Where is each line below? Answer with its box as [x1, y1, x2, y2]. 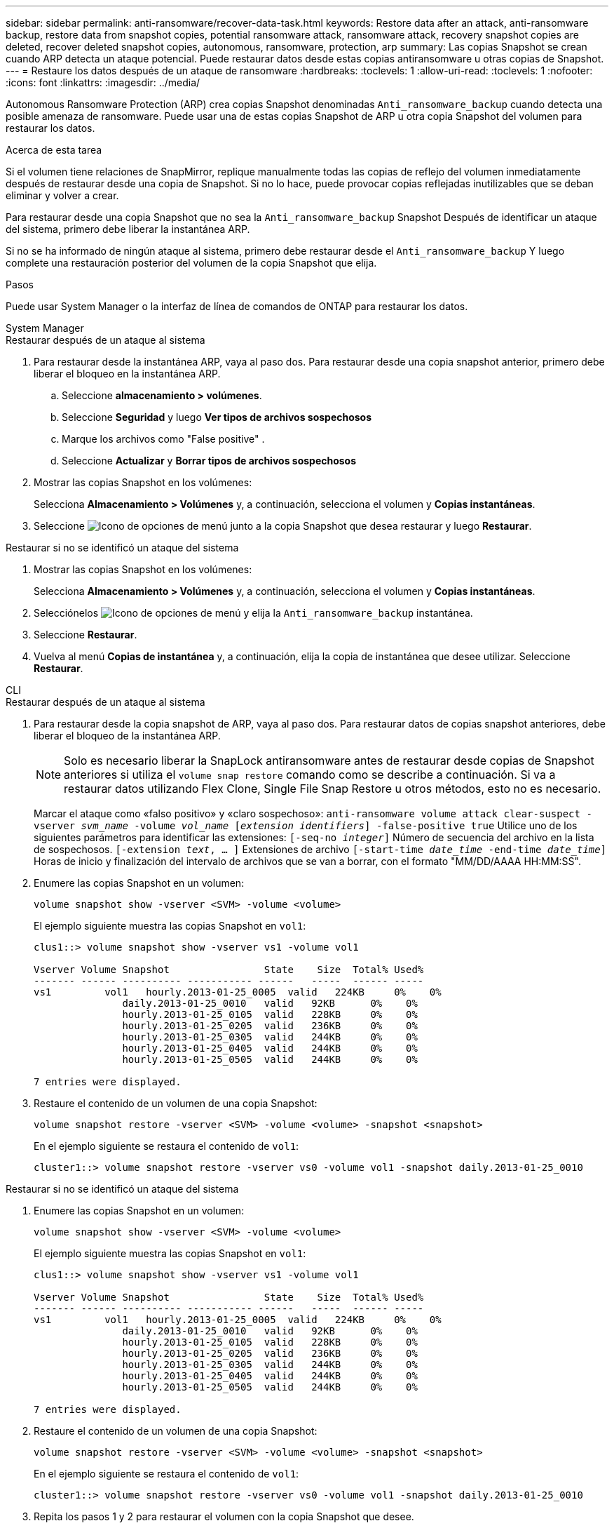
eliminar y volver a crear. [6, 189, 119, 201]
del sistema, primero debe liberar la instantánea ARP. [6, 223, 250, 235]
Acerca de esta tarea [6, 144, 102, 156]
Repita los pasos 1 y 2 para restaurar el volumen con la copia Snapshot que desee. [34, 1510, 414, 1522]
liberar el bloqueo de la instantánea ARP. [34, 730, 221, 742]
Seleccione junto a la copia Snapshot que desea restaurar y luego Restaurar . [34, 520, 532, 532]
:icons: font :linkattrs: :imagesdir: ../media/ [6, 76, 200, 88]
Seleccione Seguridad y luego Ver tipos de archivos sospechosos [62, 411, 372, 423]
